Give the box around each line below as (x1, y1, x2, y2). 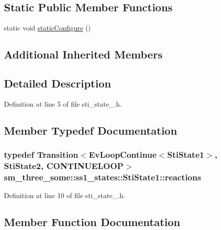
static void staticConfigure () (4, 23, 91, 33)
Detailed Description (4, 75, 111, 90)
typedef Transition (4, 148, 79, 161)
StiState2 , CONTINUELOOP (4, 160, 124, 172)
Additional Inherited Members (4, 47, 163, 62)
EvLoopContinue (88, 148, 157, 161)
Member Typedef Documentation (4, 122, 177, 138)
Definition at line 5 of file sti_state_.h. (4, 98, 122, 109)
